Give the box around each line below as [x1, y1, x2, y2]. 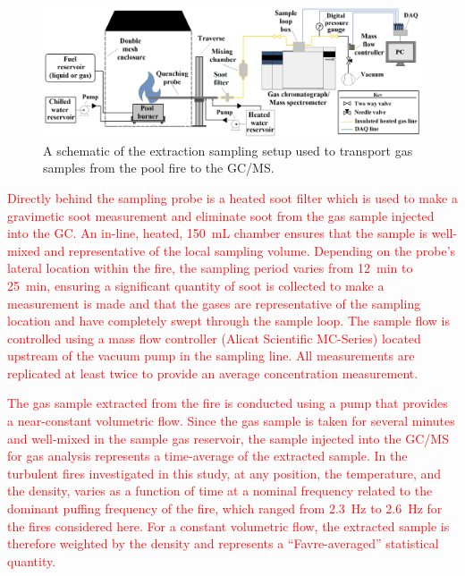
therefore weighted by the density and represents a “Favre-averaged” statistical [7, 534, 439, 553]
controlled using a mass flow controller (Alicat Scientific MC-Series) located [7, 328, 421, 347]
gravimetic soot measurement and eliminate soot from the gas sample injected [7, 206, 435, 224]
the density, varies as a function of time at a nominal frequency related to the [7, 481, 433, 500]
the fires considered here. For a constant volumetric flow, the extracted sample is [7, 516, 450, 535]
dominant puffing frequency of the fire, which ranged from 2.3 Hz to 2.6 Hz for [7, 499, 443, 518]
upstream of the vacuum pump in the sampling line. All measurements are [7, 346, 415, 365]
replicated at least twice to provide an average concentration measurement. [7, 363, 418, 382]
